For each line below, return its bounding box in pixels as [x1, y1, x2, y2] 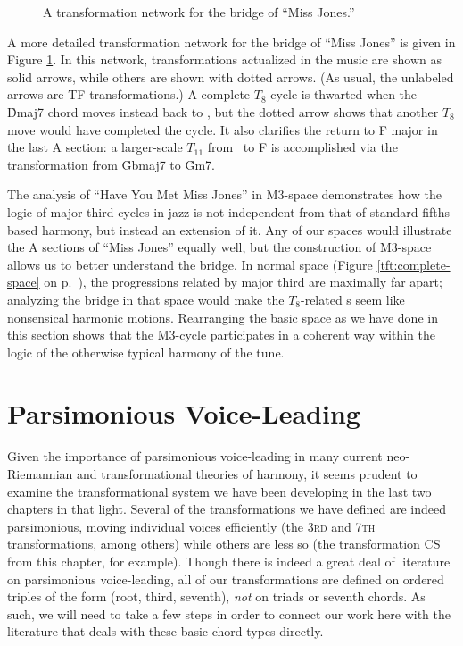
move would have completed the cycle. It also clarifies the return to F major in [7, 120, 438, 138]
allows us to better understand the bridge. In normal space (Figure [7, 255, 373, 273]
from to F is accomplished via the [207, 138, 398, 156]
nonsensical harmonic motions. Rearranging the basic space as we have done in [7, 307, 438, 326]
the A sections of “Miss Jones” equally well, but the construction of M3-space [7, 238, 432, 256]
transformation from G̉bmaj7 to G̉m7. [7, 155, 215, 173]
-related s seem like [301, 289, 405, 308]
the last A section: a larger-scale [7, 138, 183, 156]
